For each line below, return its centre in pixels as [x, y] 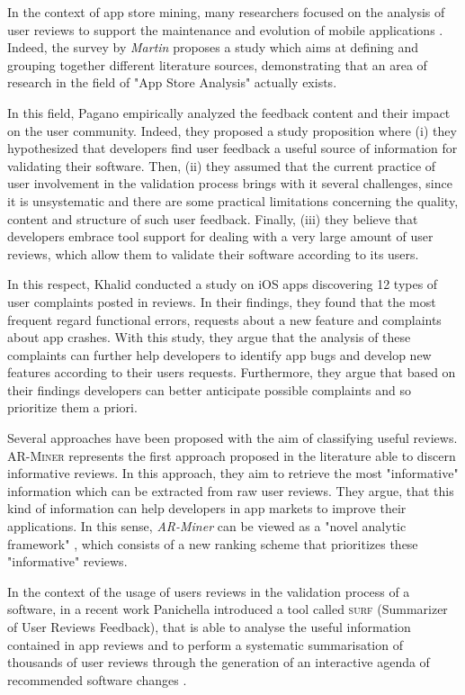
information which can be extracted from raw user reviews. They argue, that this [231, 490]
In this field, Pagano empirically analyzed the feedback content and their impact [229, 112]
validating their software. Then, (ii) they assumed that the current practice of [222, 165]
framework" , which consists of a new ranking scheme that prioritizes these [213, 543]
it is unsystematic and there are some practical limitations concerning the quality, [233, 200]
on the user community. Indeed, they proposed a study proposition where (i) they [232, 130]
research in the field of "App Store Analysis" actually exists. [172, 82]
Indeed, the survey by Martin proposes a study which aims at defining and [213, 47]
